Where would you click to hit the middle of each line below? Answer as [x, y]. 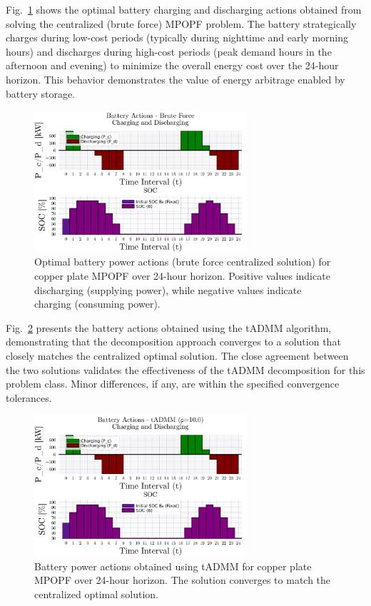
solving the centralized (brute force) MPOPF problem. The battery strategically [181, 23]
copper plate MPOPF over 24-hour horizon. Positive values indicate [182, 276]
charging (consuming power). [97, 304]
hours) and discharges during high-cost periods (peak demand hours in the [169, 51]
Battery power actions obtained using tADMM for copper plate [173, 566]
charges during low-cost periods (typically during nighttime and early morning [177, 37]
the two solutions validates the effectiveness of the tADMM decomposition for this [185, 369]
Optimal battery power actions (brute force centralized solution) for [183, 262]
